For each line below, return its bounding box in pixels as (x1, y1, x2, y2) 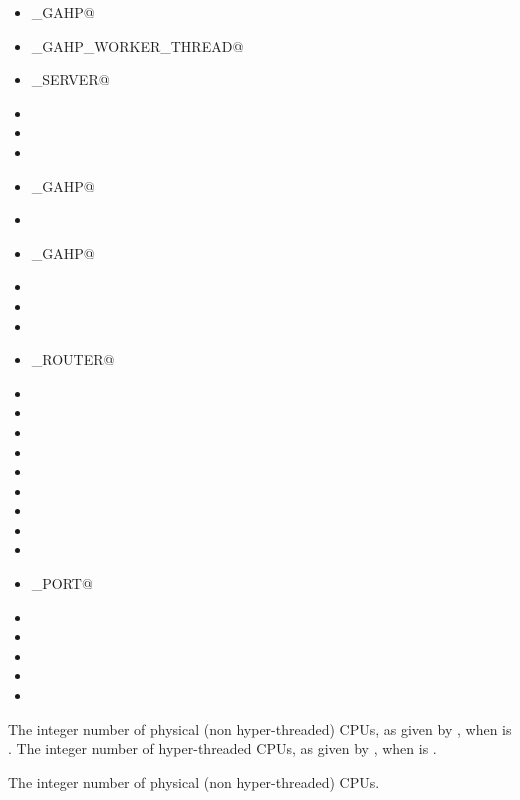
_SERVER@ (31, 69, 110, 90)
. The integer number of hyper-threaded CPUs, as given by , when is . (8, 738, 437, 759)
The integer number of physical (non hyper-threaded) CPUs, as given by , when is (8, 718, 512, 739)
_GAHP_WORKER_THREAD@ (31, 35, 244, 56)
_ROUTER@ (31, 349, 115, 370)
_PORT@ (31, 573, 93, 594)
